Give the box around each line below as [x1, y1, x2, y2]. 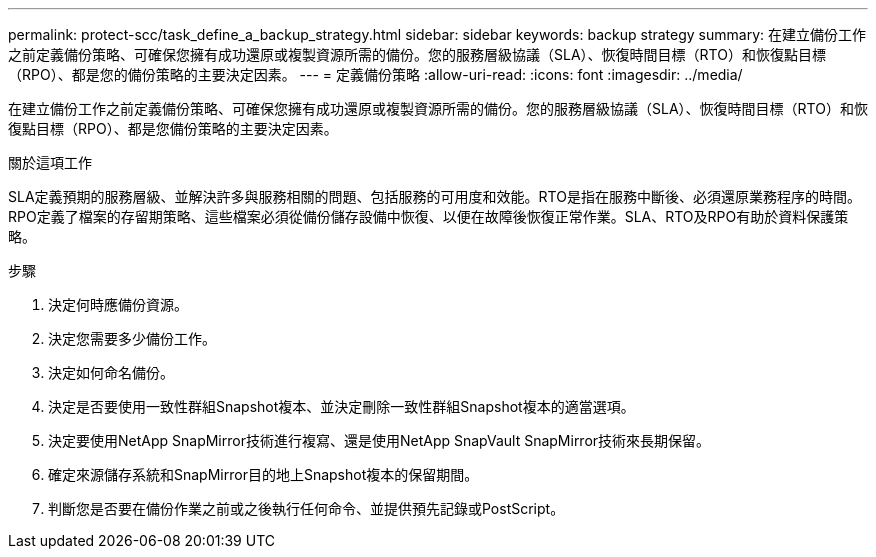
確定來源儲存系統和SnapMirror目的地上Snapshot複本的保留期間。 [48, 466, 479, 483]
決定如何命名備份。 [48, 364, 174, 381]
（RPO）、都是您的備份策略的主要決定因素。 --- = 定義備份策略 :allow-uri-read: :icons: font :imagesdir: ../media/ [8, 66, 743, 83]
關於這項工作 [8, 154, 92, 171]
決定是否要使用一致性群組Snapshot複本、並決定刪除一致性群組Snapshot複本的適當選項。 [48, 398, 635, 415]
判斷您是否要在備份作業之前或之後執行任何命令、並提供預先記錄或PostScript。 [48, 500, 565, 517]
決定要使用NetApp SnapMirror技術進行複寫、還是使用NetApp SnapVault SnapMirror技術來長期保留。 [48, 432, 711, 449]
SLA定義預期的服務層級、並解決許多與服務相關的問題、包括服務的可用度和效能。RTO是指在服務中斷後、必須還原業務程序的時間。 [8, 188, 861, 205]
